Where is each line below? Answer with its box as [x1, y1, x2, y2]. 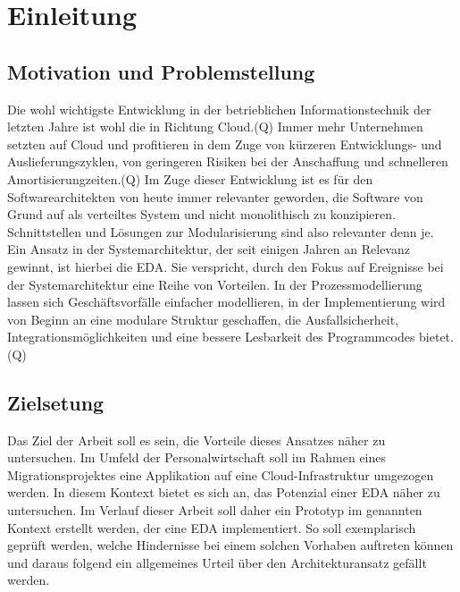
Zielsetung [7, 388, 105, 416]
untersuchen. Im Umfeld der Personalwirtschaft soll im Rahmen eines [7, 448, 387, 467]
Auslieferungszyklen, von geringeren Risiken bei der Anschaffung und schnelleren [7, 152, 448, 171]
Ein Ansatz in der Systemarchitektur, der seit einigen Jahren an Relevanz [7, 240, 410, 258]
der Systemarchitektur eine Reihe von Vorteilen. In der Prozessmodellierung [7, 275, 422, 293]
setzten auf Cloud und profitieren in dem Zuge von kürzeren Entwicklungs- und [7, 134, 442, 153]
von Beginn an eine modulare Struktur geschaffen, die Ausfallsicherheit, [7, 309, 399, 328]
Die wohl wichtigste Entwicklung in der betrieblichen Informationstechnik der [7, 99, 431, 118]
